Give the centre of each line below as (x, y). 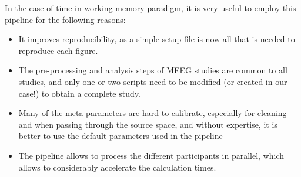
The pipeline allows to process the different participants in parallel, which (151, 155)
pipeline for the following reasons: (65, 19)
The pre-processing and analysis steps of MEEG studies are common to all (153, 70)
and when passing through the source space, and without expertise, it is (148, 124)
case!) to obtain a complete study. (79, 93)
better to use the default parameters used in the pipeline (121, 136)
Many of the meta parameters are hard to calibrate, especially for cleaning (153, 113)
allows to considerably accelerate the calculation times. (117, 167)
